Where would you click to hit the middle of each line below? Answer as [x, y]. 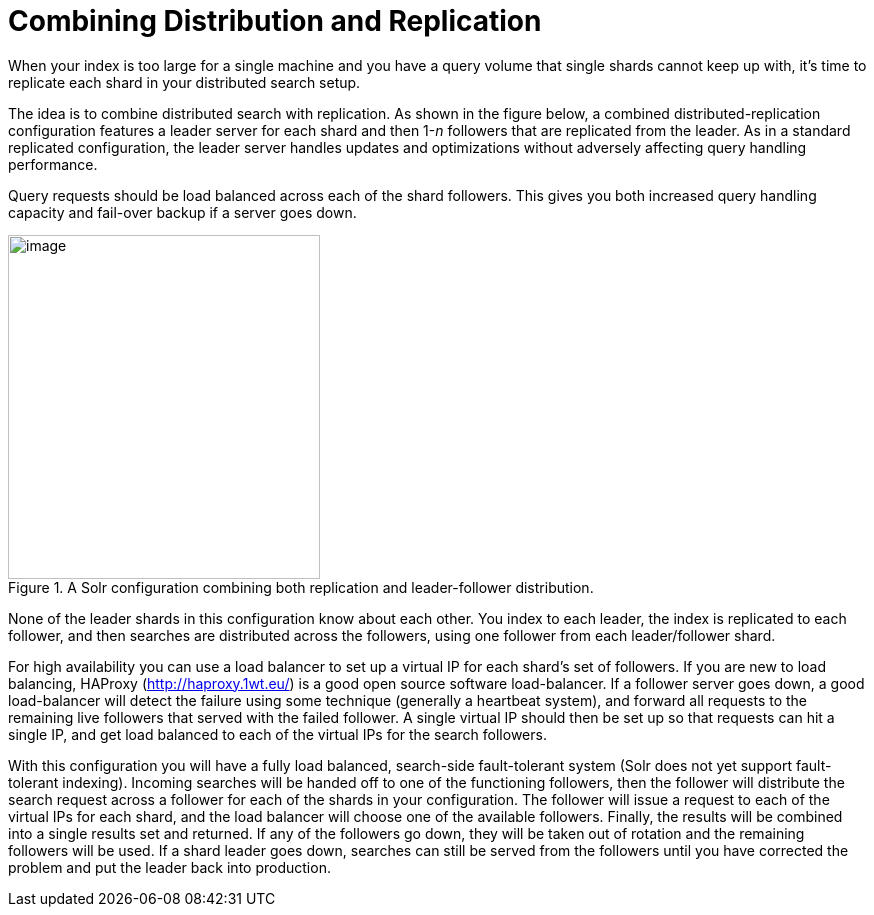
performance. [53, 164]
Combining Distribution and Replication [275, 21]
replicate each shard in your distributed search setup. [184, 82]
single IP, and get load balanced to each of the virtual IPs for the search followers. [277, 734]
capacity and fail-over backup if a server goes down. [182, 212]
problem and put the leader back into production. [169, 867]
